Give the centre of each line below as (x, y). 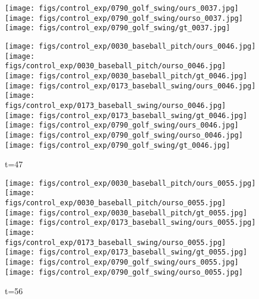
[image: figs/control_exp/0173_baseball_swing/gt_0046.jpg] (126, 115)
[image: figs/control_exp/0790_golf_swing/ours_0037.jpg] (122, 8)
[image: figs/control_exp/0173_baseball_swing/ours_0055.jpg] (130, 223)
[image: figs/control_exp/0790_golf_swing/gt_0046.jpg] (118, 145)
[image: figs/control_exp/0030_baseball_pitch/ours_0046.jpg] (130, 46)
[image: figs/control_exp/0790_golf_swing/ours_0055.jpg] (122, 263)
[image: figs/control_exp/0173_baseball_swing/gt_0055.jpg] (126, 252)
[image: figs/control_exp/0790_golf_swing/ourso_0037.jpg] (124, 18)
